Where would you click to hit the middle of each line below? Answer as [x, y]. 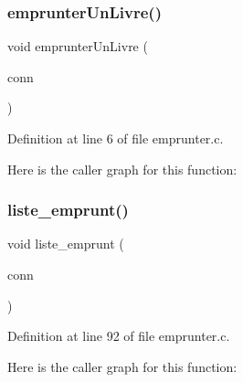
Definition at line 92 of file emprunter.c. [119, 336]
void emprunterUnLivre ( [78, 46]
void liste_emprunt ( [66, 244]
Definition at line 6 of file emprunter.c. [116, 138]
